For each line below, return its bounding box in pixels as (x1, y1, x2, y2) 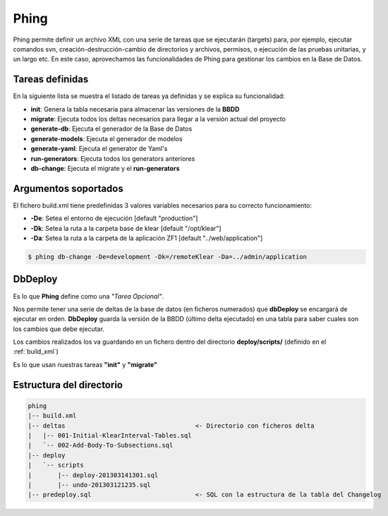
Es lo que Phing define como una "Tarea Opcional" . (13, 292, 164, 300)
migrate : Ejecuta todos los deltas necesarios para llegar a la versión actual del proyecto (30, 115, 286, 124)
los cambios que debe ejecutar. (13, 325, 105, 333)
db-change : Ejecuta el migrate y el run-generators (30, 164, 180, 172)
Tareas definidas (13, 73, 89, 85)
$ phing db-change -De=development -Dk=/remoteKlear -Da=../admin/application (28, 253, 307, 261)
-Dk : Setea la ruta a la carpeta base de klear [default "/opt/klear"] (30, 224, 222, 232)
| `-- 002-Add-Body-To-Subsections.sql (28, 441, 174, 450)
